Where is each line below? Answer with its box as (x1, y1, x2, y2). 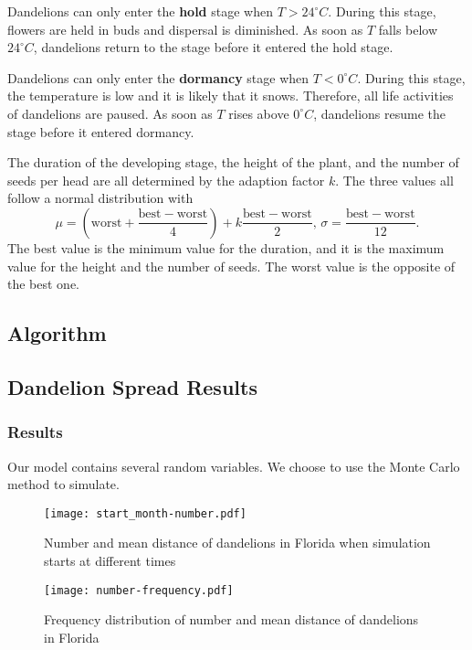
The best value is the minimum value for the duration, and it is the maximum (7, 238, 445, 257)
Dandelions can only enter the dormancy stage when (7, 68, 309, 87)
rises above (228, 103, 289, 123)
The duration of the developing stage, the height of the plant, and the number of (7, 153, 459, 172)
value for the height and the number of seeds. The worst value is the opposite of (7, 256, 456, 275)
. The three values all (335, 170, 454, 189)
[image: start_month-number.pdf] (44, 506, 246, 520)
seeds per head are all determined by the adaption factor (7, 170, 325, 189)
